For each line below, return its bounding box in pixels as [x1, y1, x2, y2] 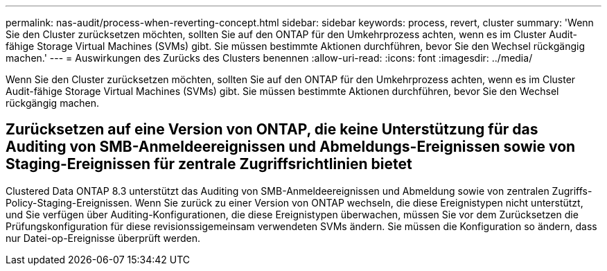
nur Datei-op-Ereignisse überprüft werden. [6, 231, 200, 244]
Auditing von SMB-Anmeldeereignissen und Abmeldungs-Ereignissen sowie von [6, 138, 576, 156]
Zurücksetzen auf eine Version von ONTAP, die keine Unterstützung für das [6, 121, 538, 139]
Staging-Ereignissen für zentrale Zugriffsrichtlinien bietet [6, 155, 412, 173]
